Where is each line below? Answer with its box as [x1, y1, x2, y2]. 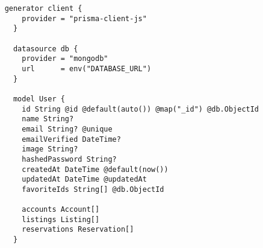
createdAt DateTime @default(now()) [22, 165, 169, 174]
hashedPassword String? [22, 154, 117, 164]
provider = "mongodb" [22, 54, 108, 63]
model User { [13, 94, 65, 103]
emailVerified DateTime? [22, 135, 121, 144]
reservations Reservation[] [22, 225, 134, 234]
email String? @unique [22, 124, 113, 133]
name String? [22, 115, 74, 124]
